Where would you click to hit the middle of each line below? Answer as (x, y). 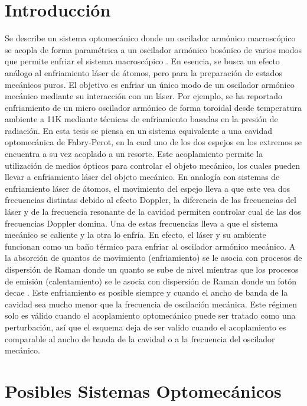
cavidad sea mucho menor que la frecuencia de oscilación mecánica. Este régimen (151, 304)
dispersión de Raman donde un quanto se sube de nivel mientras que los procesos (152, 269)
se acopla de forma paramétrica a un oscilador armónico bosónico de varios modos (153, 49)
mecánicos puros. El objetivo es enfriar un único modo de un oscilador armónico (150, 84)
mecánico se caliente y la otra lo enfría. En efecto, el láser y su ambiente (135, 235)
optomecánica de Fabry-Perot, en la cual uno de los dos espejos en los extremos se (153, 142)
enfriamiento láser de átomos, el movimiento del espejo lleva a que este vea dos (147, 188)
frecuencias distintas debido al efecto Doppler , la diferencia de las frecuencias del (151, 200)
